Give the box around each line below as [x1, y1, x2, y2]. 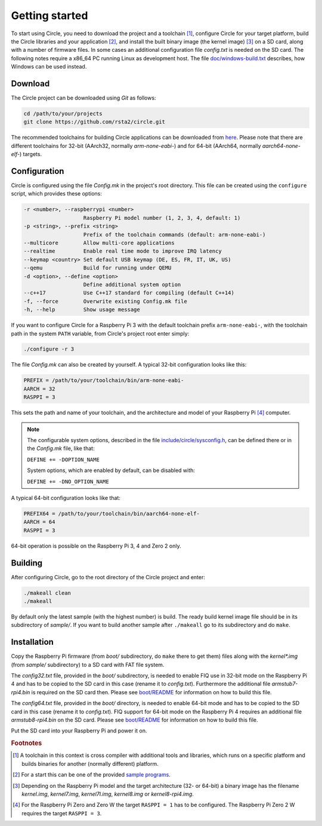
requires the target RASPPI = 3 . [21, 809, 102, 816]
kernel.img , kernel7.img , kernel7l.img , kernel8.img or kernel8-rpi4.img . [21, 790, 194, 797]
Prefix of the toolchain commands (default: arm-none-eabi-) [83, 231, 266, 238]
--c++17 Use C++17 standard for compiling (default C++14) [23, 290, 235, 296]
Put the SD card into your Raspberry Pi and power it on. [11, 727, 147, 734]
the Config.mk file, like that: [27, 445, 95, 452]
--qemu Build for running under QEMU [23, 265, 172, 271]
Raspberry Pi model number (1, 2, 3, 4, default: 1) [83, 215, 241, 221]
